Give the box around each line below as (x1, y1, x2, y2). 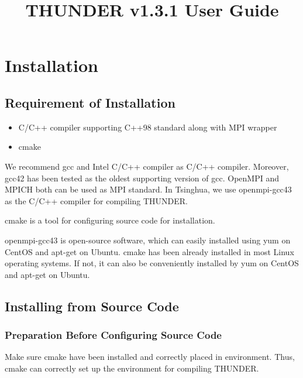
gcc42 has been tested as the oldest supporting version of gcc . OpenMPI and (5, 171, 279, 184)
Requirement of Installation (5, 93, 175, 111)
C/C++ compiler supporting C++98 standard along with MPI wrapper (18, 121, 277, 133)
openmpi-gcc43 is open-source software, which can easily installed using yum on (5, 233, 291, 246)
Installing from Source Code (5, 297, 179, 315)
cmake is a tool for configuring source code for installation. (5, 214, 215, 226)
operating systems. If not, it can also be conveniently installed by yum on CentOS (5, 257, 299, 269)
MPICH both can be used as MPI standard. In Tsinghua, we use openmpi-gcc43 (5, 183, 292, 195)
